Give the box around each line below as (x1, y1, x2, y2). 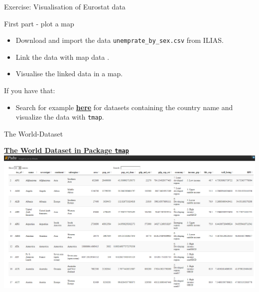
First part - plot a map (4, 18, 74, 28)
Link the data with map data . (15, 51, 110, 62)
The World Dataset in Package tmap (4, 145, 129, 155)
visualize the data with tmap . (15, 112, 104, 122)
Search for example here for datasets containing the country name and (15, 102, 233, 112)
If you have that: (4, 85, 55, 96)
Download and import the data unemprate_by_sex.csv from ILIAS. (15, 35, 224, 45)
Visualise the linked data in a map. (15, 68, 123, 79)
